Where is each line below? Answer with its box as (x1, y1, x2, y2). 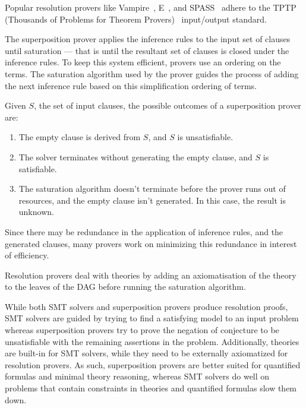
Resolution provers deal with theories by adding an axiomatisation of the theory (5, 268, 296, 281)
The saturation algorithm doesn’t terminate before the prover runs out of (18, 182, 286, 195)
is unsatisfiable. (177, 131, 234, 143)
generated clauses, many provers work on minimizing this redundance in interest (5, 237, 297, 249)
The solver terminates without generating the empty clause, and (18, 150, 253, 163)
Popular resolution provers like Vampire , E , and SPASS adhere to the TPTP (5, 1, 296, 13)
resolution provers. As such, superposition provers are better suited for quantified (5, 358, 301, 371)
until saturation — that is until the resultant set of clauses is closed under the (5, 44, 289, 56)
